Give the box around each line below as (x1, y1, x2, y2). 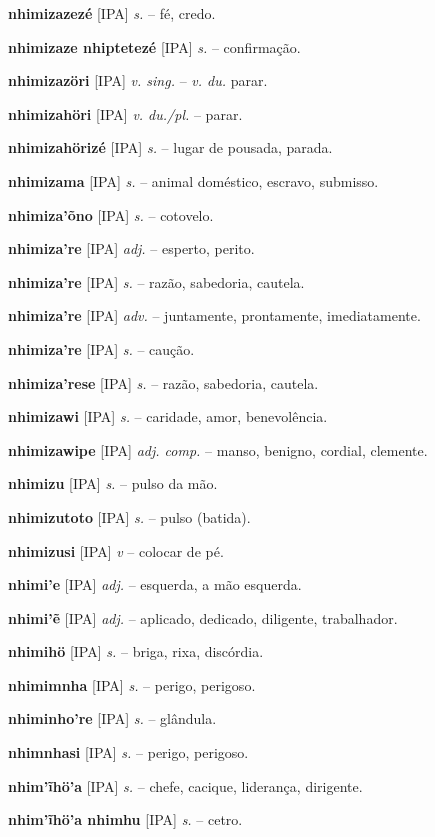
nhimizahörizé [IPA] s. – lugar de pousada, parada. (8, 137, 333, 158)
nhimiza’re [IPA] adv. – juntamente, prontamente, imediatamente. (8, 305, 421, 326)
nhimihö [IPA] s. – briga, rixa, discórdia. (8, 641, 264, 662)
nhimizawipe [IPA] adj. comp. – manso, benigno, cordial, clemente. (8, 439, 428, 460)
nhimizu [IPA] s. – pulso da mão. (8, 473, 218, 494)
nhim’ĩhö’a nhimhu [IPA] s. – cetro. (8, 809, 243, 830)
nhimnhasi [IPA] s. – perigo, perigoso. (8, 742, 249, 763)
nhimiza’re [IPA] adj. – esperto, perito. (8, 238, 255, 259)
